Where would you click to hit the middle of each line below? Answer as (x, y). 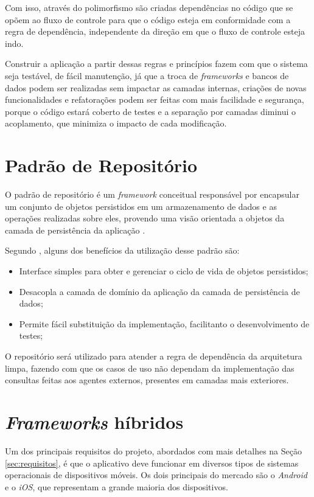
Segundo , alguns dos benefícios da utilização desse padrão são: (122, 250)
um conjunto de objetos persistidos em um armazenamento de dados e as (141, 206)
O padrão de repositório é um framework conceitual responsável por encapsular (152, 194)
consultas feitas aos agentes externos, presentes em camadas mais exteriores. (147, 380)
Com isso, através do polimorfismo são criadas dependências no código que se (149, 7)
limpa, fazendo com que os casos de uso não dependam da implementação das (150, 368)
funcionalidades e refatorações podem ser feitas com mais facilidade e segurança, (155, 99)
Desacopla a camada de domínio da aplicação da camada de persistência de (159, 291)
